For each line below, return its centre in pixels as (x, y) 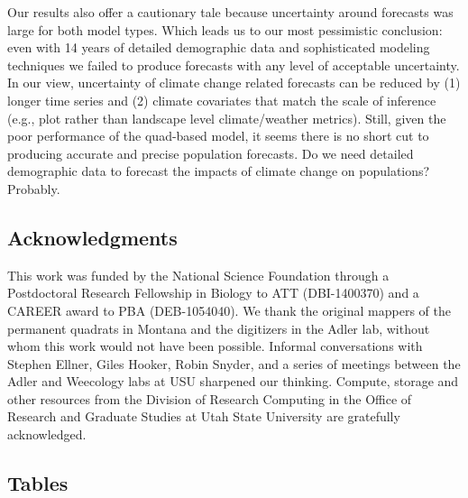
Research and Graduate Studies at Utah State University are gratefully (204, 416)
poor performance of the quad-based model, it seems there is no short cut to (218, 136)
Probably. (34, 188)
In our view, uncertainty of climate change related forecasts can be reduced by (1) (234, 83)
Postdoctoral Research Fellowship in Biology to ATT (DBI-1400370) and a (213, 293)
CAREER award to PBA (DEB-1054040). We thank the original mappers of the (229, 310)
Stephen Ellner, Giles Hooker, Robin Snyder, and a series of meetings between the (234, 363)
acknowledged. (47, 434)
